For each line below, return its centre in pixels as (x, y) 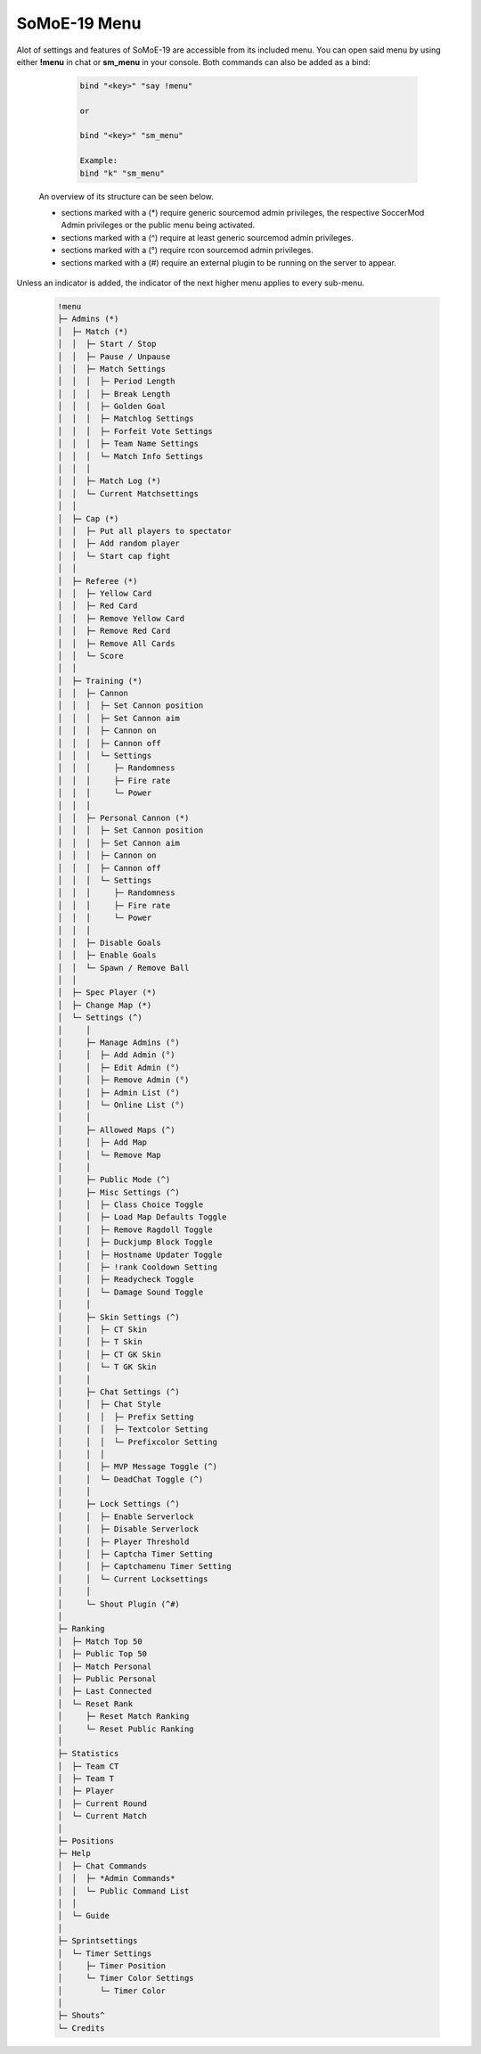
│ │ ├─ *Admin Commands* (116, 1878)
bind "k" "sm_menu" (122, 173)
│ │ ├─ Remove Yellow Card (121, 618)
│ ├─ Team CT (88, 1766)
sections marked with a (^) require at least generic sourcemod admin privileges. (207, 237)
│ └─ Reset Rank (95, 1704)
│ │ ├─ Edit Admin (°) (118, 1067)
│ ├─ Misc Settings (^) (118, 1192)
